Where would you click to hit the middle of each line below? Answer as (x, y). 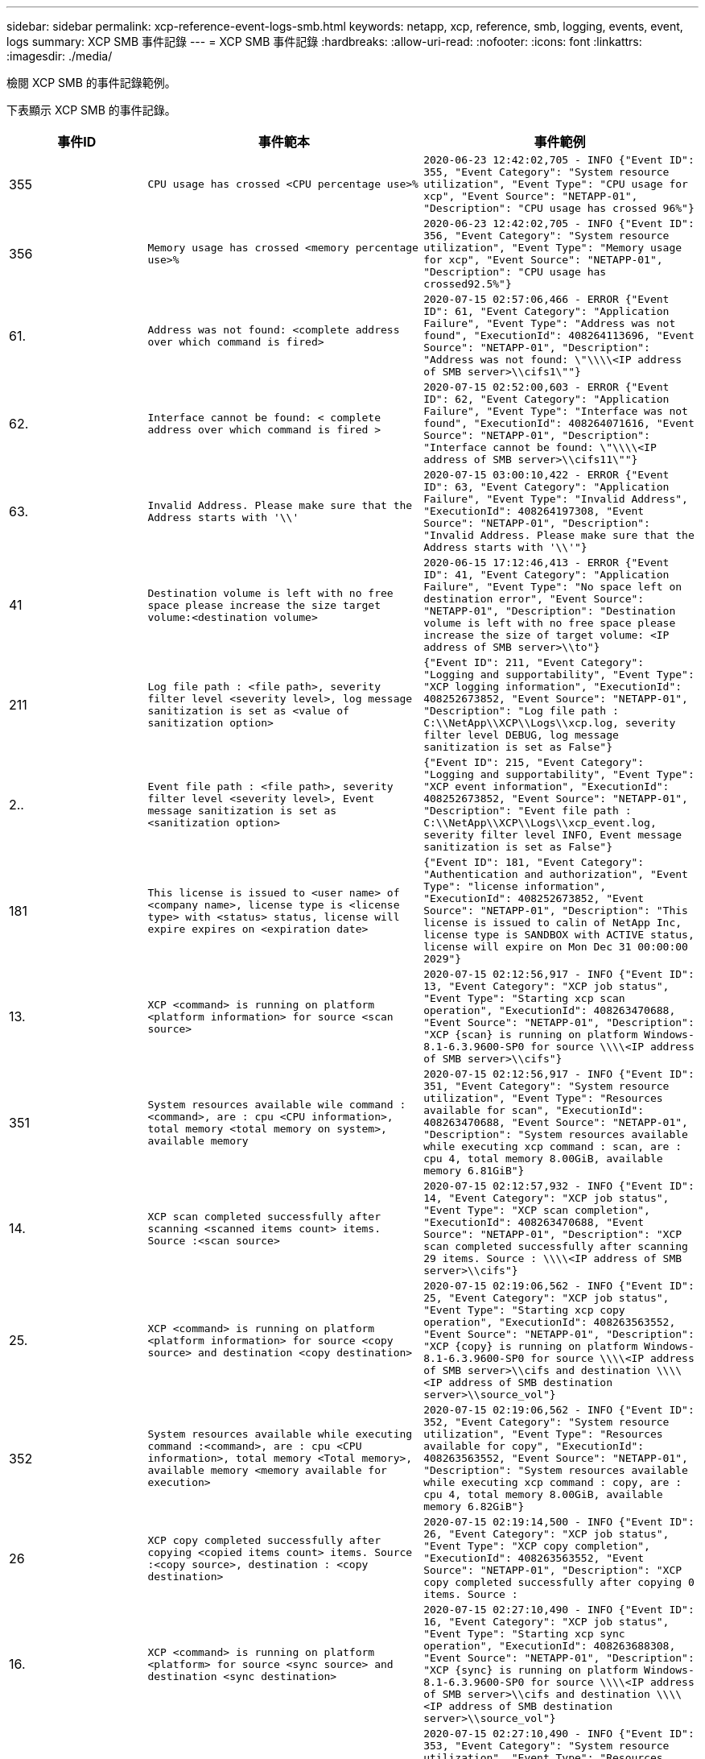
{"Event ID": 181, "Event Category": (534, 862)
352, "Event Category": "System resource (546, 1422)
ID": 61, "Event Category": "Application (546, 311)
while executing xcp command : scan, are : (553, 1146)
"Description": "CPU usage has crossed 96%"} (559, 208)
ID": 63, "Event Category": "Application (546, 487)
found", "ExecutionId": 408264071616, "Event (559, 423)
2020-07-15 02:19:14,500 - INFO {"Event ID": (559, 1522)
